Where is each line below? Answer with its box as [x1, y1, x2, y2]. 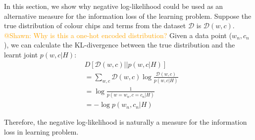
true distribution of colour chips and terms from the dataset [4, 20, 186, 31]
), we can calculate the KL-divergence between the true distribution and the [4, 40, 235, 50]
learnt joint [4, 49, 38, 59]
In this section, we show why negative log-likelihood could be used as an [4, 1, 223, 11]
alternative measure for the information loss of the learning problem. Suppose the [4, 10, 252, 21]
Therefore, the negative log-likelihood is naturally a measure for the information [4, 117, 247, 127]
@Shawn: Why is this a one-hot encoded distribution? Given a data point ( [4, 30, 232, 40]
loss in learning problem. [4, 126, 79, 137]
